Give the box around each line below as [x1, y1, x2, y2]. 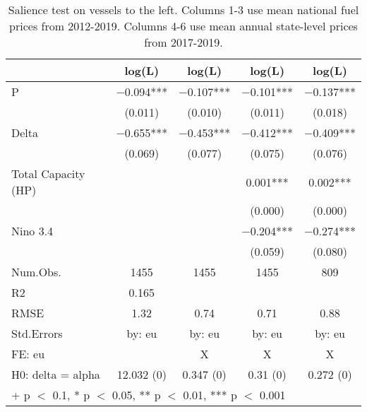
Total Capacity [11, 165, 85, 182]
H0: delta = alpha [11, 366, 100, 382]
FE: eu [11, 346, 45, 362]
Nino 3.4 [11, 223, 54, 239]
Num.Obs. [11, 264, 61, 280]
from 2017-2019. [144, 34, 223, 50]
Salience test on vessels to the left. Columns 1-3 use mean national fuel [8, 1, 359, 18]
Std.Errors [11, 325, 63, 341]
